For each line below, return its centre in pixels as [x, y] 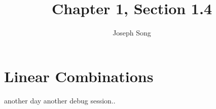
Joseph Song [132, 33]
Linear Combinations [79, 76]
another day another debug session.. [60, 100]
